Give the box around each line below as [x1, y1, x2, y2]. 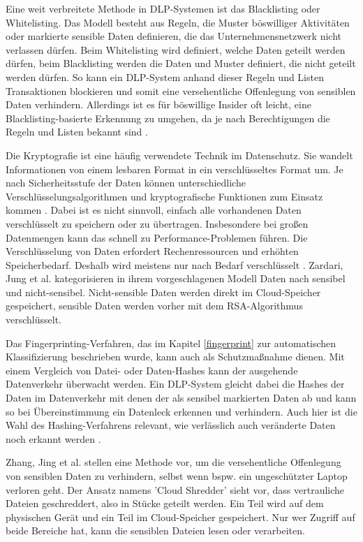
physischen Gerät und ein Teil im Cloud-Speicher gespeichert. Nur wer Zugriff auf [6, 509, 355, 524]
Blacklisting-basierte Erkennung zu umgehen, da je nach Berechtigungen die [6, 110, 330, 125]
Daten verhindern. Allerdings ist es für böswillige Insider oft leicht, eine [6, 97, 311, 112]
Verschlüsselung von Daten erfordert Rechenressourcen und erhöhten [6, 244, 299, 258]
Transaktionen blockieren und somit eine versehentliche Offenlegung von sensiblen [6, 83, 356, 98]
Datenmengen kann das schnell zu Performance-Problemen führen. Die [6, 230, 308, 244]
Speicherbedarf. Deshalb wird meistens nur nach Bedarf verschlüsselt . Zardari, [6, 257, 343, 272]
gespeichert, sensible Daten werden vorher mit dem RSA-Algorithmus [6, 298, 303, 313]
